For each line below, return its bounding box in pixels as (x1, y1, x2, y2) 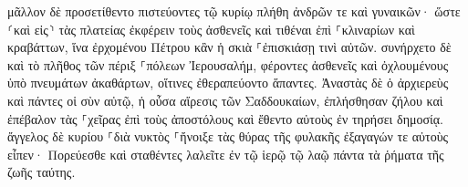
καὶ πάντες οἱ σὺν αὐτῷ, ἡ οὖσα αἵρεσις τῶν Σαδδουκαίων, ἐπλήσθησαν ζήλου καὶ (7, 90, 443, 109)
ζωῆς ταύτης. (7, 162, 76, 182)
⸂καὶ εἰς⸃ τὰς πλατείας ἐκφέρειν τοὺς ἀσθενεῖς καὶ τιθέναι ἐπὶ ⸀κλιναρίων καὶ (7, 19, 415, 38)
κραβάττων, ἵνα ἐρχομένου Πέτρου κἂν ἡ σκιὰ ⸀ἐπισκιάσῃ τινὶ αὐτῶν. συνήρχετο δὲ (7, 37, 452, 57)
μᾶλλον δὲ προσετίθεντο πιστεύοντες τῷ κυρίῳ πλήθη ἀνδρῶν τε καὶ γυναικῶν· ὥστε (7, 2, 461, 20)
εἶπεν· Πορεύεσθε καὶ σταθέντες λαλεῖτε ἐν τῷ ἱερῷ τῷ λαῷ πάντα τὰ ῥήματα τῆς (7, 144, 444, 163)
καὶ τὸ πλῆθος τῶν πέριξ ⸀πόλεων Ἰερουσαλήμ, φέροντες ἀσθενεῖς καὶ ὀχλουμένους (7, 55, 449, 74)
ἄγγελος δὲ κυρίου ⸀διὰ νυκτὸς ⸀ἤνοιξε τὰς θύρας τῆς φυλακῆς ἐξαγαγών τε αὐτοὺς (7, 127, 449, 146)
